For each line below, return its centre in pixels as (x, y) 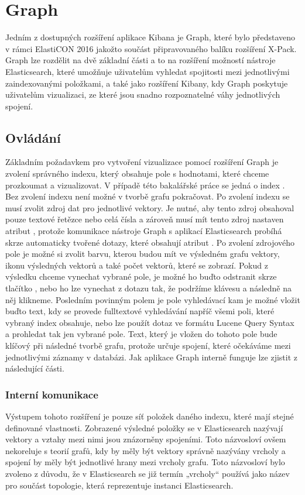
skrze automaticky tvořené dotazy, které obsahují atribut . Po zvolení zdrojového (150, 242)
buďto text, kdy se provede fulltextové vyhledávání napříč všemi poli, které (140, 311)
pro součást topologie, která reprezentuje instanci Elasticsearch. (119, 485)
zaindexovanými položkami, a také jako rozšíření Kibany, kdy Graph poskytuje (147, 83)
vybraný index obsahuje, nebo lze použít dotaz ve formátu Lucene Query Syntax (150, 322)
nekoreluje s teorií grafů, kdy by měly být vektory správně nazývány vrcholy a (145, 450)
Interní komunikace (52, 394)
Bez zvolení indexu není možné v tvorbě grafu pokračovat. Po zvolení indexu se (148, 196)
